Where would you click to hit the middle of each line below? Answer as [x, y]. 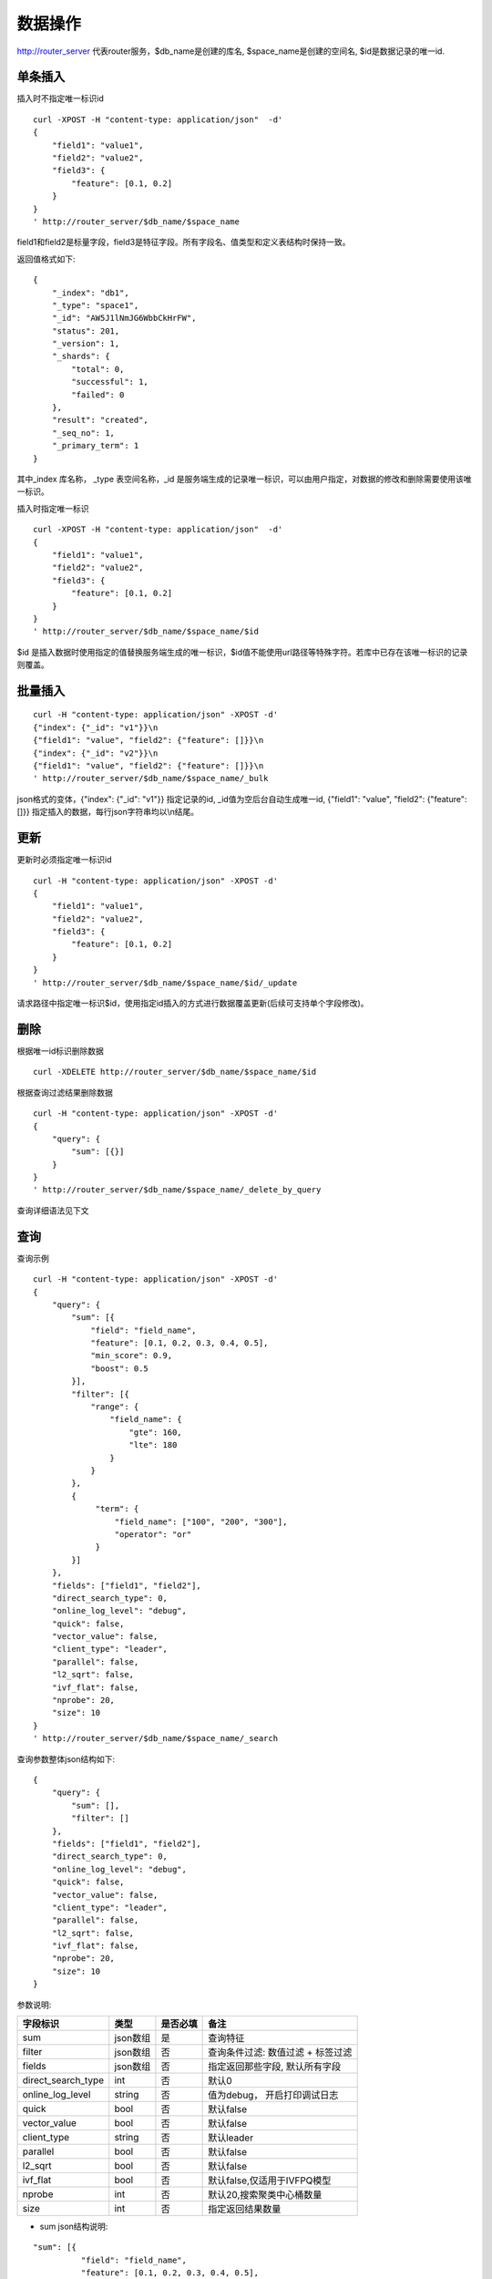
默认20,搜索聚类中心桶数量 [265, 2195]
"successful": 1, [110, 382]
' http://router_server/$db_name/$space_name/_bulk [151, 779]
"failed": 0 [98, 395]
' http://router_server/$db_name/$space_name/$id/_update [165, 983]
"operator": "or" [153, 1534]
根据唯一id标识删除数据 [60, 1051]
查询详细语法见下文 [53, 1210]
